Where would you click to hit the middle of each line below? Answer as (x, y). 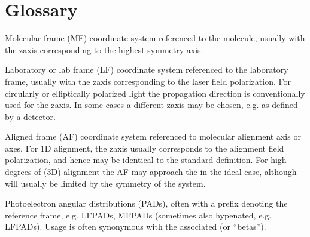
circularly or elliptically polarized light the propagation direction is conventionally (155, 93)
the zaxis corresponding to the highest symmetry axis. (104, 49)
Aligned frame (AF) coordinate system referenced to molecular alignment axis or (153, 136)
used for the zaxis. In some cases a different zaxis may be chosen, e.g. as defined (151, 105)
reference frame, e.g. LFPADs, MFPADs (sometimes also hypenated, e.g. (138, 215)
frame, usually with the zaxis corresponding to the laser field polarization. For (148, 81)
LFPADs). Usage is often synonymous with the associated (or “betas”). (136, 227)
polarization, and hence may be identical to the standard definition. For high (146, 160)
